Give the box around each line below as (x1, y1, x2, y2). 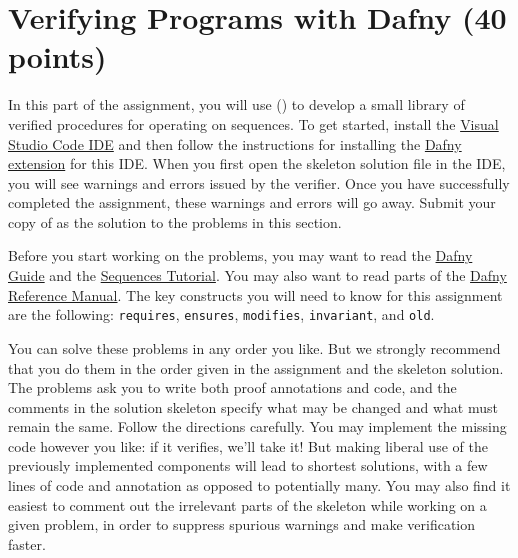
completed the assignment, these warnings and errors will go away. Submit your (8, 192, 496, 213)
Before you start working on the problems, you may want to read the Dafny (8, 245, 473, 266)
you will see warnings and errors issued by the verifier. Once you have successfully (8, 172, 510, 193)
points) (8, 36, 107, 77)
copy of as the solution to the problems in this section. (8, 211, 342, 232)
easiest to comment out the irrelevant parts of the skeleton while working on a (8, 494, 487, 515)
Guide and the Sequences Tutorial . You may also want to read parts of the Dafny (8, 265, 507, 286)
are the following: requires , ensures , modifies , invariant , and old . (8, 304, 435, 325)
